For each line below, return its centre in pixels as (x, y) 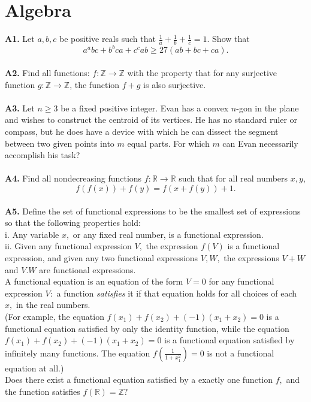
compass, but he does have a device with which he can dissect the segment (142, 132)
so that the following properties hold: (73, 223)
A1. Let (20, 39)
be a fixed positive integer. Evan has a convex (145, 108)
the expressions (251, 257)
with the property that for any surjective (202, 73)
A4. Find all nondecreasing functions (73, 178)
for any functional (241, 281)
